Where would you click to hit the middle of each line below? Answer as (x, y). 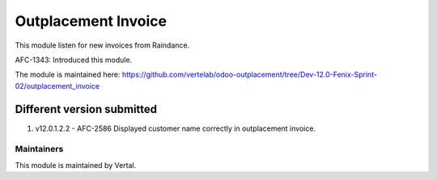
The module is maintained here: (68, 75)
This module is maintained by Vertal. (76, 165)
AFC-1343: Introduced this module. (74, 60)
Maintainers (39, 149)
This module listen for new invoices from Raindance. (102, 45)
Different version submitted (86, 109)
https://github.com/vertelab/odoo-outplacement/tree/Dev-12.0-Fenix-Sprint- (250, 75)
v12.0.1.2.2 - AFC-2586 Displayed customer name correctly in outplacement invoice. (175, 128)
